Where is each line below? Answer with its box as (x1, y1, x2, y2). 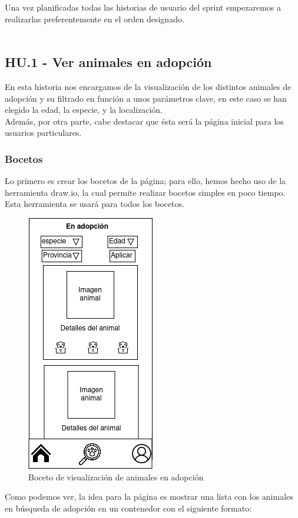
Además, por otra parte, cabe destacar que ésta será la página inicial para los (5, 115, 284, 127)
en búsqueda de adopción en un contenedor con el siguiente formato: (5, 502, 252, 514)
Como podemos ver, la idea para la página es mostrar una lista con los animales (5, 490, 293, 503)
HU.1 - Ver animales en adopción (5, 53, 212, 71)
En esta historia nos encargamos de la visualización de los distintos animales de (5, 80, 292, 92)
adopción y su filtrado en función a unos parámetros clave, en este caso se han (5, 92, 287, 104)
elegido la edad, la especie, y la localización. (5, 103, 163, 116)
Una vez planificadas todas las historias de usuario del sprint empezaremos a (5, 1, 281, 13)
